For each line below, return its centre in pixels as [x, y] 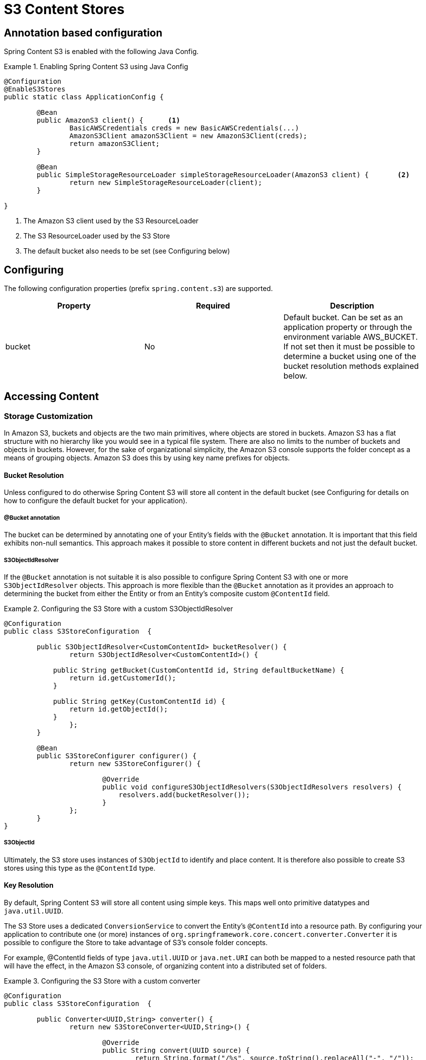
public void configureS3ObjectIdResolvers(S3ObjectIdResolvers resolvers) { [252, 787]
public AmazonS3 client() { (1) [108, 120]
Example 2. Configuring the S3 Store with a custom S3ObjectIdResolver [118, 609]
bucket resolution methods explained [351, 366]
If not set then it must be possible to [349, 347]
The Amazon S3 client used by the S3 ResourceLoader [111, 221]
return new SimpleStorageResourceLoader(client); [166, 183]
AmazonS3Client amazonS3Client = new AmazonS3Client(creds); [188, 136]
